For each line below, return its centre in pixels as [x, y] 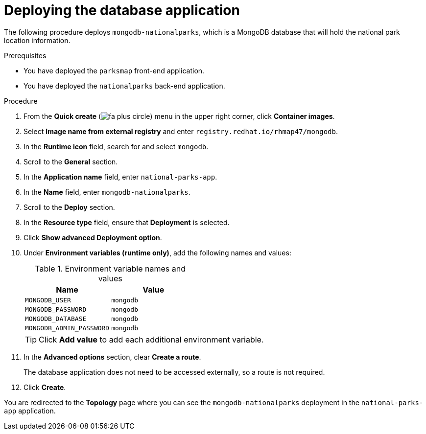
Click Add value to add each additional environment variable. [151, 339]
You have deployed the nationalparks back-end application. [124, 86]
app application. [30, 411]
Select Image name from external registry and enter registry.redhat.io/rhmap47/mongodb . [181, 131]
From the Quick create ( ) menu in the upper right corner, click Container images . [179, 116]
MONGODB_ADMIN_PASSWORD [67, 328]
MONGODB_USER [48, 300]
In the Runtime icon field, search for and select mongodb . [116, 146]
